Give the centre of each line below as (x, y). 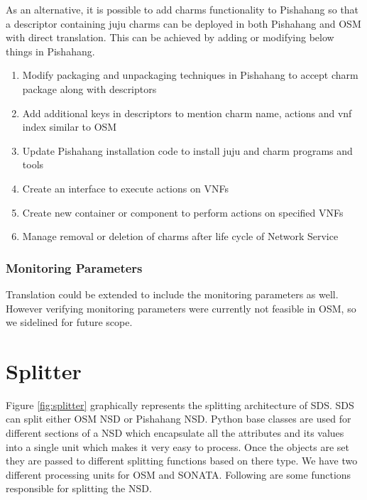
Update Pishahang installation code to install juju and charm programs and (187, 150)
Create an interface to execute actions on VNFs (125, 188)
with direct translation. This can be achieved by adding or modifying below (170, 37)
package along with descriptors (89, 88)
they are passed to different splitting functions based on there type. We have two (182, 461)
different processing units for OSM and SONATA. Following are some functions (179, 474)
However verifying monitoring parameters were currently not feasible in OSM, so (181, 308)
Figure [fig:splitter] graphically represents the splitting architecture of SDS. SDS (180, 404)
